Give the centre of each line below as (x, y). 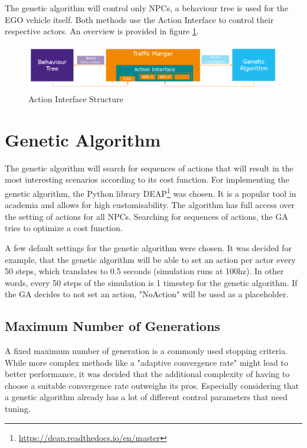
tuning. (18, 409)
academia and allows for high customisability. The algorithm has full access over (150, 205)
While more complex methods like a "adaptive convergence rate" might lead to (147, 362)
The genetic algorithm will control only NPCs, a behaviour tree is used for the (147, 8)
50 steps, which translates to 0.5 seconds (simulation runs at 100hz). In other (144, 271)
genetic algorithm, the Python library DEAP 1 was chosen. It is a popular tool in (151, 192)
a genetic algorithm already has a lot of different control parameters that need (146, 397)
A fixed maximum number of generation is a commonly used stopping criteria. (146, 351)
